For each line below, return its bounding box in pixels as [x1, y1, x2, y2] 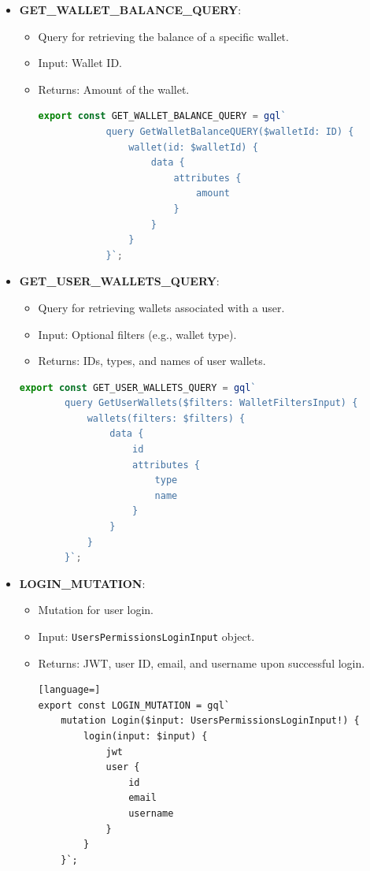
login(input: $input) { [83, 731, 208, 743]
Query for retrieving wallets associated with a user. [38, 299, 285, 315]
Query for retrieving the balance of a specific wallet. [38, 28, 289, 44]
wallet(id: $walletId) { [128, 141, 258, 153]
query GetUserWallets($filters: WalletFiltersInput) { [65, 397, 358, 409]
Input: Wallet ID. [38, 54, 122, 71]
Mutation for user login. [38, 601, 154, 618]
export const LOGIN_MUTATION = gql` [38, 699, 230, 711]
